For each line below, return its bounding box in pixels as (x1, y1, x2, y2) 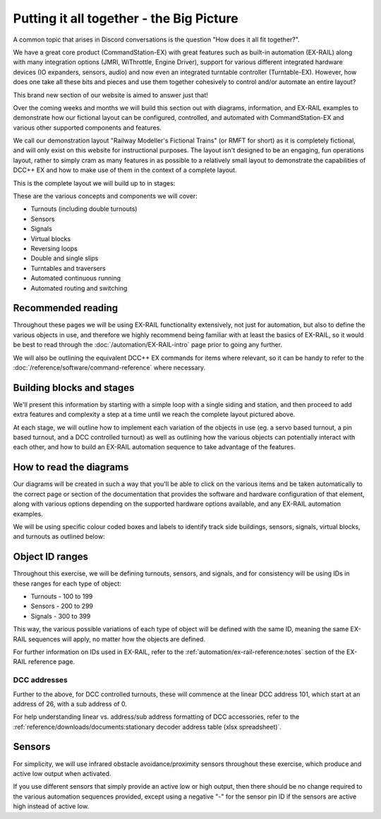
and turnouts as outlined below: (13, 533, 105, 541)
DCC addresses (13, 675, 68, 685)
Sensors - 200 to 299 (30, 602, 93, 610)
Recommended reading (13, 302, 119, 314)
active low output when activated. (13, 769, 111, 777)
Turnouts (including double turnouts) (30, 205, 138, 213)
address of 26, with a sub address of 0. (13, 699, 127, 708)
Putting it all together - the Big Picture (13, 11, 239, 26)
